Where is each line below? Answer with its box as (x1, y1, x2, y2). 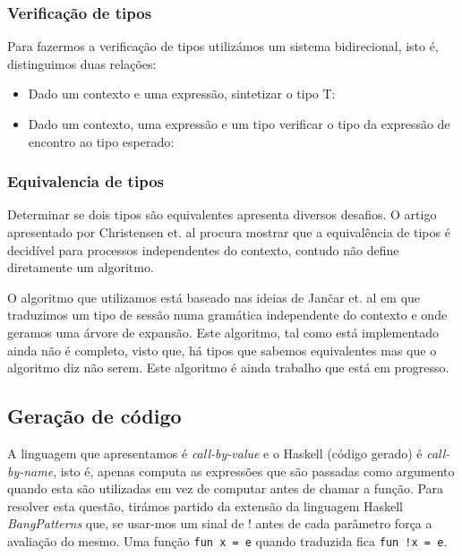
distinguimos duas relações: (7, 54, 157, 73)
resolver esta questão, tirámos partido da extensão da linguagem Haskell (7, 496, 403, 515)
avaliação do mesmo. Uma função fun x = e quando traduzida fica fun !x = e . (7, 531, 448, 550)
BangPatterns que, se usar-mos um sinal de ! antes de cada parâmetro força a (7, 514, 432, 533)
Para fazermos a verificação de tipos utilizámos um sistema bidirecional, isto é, (7, 37, 439, 56)
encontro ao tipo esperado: (28, 132, 175, 150)
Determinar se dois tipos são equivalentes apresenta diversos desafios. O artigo (7, 205, 437, 224)
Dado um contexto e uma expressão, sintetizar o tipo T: (28, 84, 336, 103)
